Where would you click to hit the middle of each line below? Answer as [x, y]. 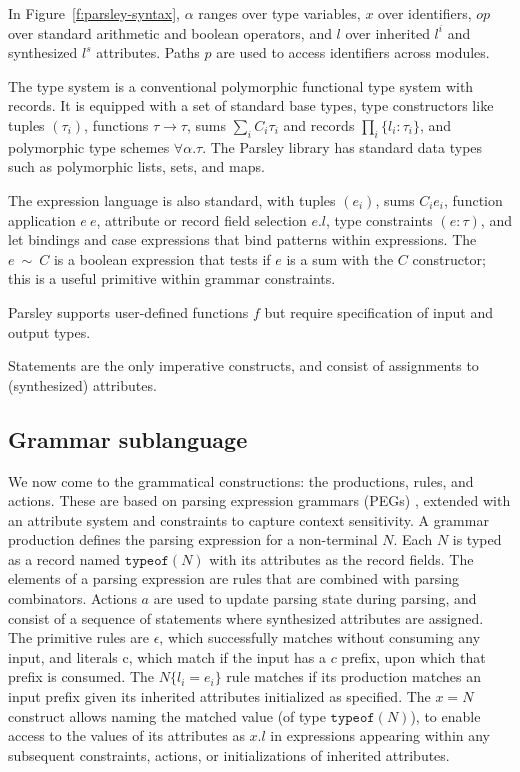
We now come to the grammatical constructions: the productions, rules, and [241, 480]
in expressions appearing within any [380, 735]
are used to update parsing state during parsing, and [315, 598]
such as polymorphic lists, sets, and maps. [136, 166]
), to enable [445, 715]
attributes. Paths [148, 52]
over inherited [387, 32]
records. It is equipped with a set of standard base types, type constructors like [251, 105]
